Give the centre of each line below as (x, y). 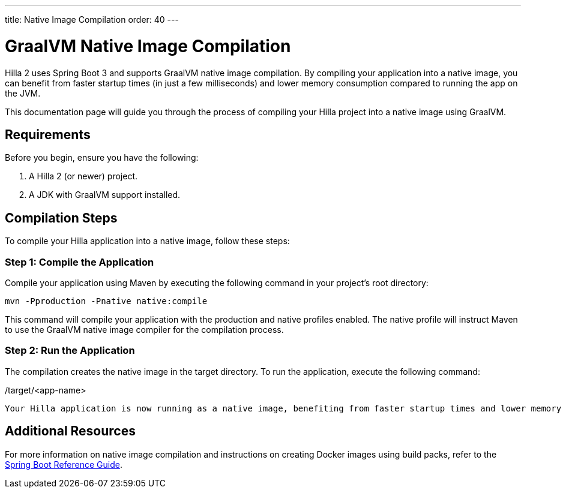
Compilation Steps (61, 218)
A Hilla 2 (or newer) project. (83, 176)
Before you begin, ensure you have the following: (102, 158)
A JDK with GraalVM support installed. (105, 195)
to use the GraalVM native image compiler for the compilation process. (144, 329)
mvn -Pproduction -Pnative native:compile (106, 301)
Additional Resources (70, 431)
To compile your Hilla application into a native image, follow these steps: (147, 241)
